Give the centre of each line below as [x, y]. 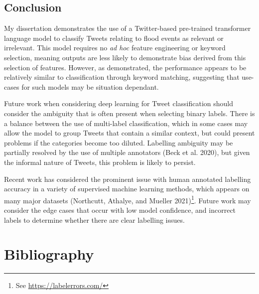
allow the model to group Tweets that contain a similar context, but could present [129, 133]
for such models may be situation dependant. [90, 86]
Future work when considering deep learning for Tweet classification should [119, 103]
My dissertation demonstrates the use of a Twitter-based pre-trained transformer [128, 28]
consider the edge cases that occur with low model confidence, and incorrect [120, 210]
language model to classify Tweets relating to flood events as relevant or [114, 38]
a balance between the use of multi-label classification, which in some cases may [126, 123]
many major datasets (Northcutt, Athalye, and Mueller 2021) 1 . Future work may [128, 199]
